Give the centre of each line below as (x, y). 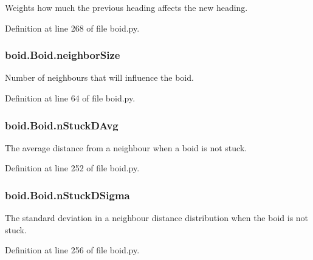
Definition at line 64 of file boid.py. (70, 98)
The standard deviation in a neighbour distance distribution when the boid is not (157, 218)
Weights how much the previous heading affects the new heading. (126, 7)
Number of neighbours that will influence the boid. (99, 77)
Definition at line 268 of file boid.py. (72, 28)
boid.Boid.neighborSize (63, 55)
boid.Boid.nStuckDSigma (67, 195)
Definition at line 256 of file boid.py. (72, 250)
